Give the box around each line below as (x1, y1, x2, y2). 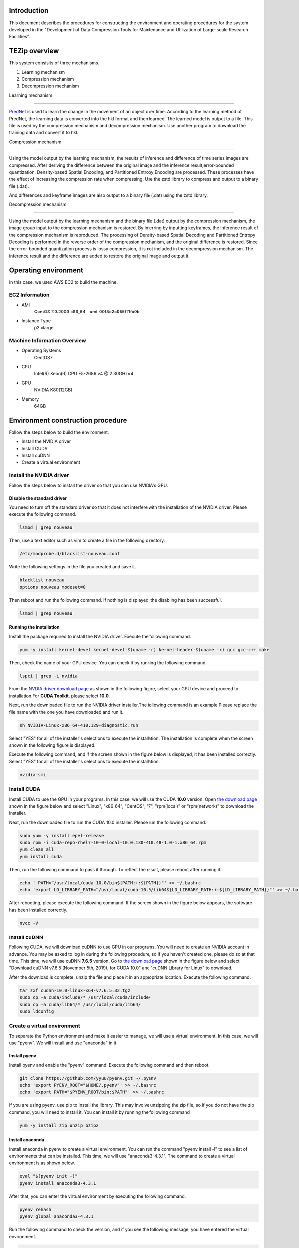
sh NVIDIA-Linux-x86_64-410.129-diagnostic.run (19, 722, 138, 728)
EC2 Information (9, 291, 50, 298)
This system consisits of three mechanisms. (9, 60, 100, 66)
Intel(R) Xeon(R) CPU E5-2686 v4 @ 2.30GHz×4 (34, 371, 134, 377)
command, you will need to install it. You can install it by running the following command (9, 1109, 190, 1115)
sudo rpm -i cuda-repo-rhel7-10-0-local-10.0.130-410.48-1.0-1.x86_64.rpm (19, 840, 207, 846)
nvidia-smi (19, 772, 46, 777)
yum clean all (19, 847, 54, 852)
